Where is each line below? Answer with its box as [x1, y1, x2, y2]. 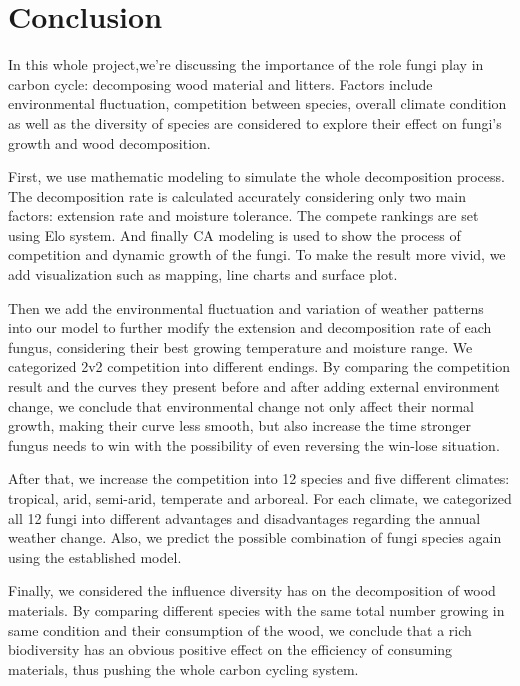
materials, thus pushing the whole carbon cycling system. [8, 658, 359, 679]
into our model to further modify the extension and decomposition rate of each [8, 317, 492, 338]
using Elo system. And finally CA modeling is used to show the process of [8, 224, 461, 245]
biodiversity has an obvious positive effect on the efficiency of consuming [8, 639, 453, 660]
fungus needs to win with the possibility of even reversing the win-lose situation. [8, 434, 500, 455]
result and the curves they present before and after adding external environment [8, 376, 500, 397]
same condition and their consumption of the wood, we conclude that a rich [8, 619, 472, 640]
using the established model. [8, 546, 182, 567]
